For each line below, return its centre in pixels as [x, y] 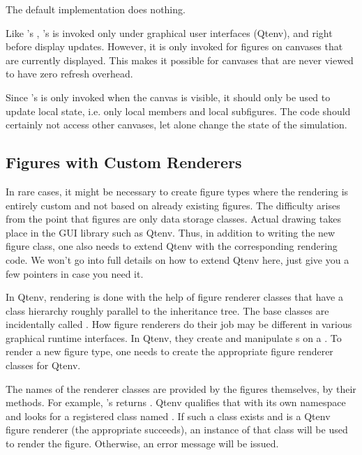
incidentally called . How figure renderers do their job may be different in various [179, 324]
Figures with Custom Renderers [124, 162]
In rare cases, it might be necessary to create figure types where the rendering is [177, 191]
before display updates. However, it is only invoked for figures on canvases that [174, 46]
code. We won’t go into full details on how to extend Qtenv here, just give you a [178, 259]
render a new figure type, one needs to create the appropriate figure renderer [169, 351]
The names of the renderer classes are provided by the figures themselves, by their [181, 388]
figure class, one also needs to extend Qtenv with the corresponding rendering [172, 246]
